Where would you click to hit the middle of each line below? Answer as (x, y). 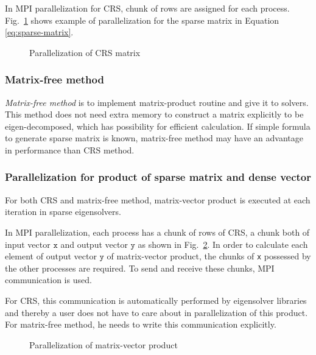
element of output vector (51, 256)
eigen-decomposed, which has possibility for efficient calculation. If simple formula (158, 126)
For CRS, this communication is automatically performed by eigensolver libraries (156, 300)
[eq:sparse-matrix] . (39, 32)
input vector (28, 244)
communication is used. (48, 280)
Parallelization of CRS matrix (85, 52)
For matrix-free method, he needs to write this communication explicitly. (141, 324)
